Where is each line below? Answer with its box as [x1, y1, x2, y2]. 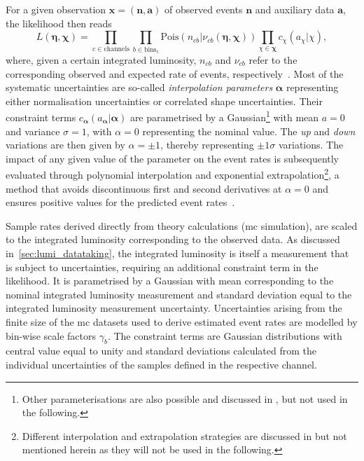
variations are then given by [6, 137, 125, 152]
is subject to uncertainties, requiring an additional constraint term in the [6, 259, 318, 274]
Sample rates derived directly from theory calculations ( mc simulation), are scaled [6, 218, 358, 233]
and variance [6, 123, 60, 138]
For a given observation [6, 2, 106, 16]
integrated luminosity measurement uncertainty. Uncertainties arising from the [6, 301, 342, 315]
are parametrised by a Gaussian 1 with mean [129, 108, 319, 124]
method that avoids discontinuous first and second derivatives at [6, 181, 282, 195]
